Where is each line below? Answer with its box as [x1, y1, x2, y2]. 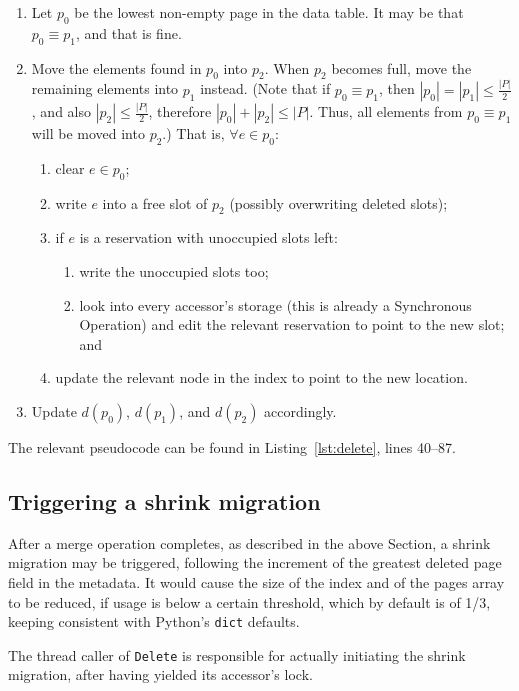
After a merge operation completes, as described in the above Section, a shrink [8, 532, 491, 553]
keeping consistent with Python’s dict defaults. [8, 611, 300, 632]
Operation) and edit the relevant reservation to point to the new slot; [79, 314, 505, 335]
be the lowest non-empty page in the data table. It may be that [74, 2, 464, 22]
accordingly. [264, 400, 337, 421]
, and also [31, 101, 91, 122]
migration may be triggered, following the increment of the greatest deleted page [8, 552, 502, 573]
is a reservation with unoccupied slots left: [79, 227, 338, 248]
